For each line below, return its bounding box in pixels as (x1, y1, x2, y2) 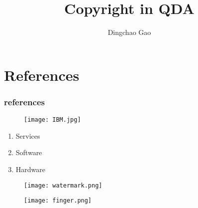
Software (15, 147, 42, 158)
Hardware (15, 164, 45, 174)
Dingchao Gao (107, 27, 151, 37)
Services (15, 130, 40, 141)
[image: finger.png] (24, 197, 92, 205)
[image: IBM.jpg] (24, 116, 81, 124)
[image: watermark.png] (24, 182, 102, 189)
